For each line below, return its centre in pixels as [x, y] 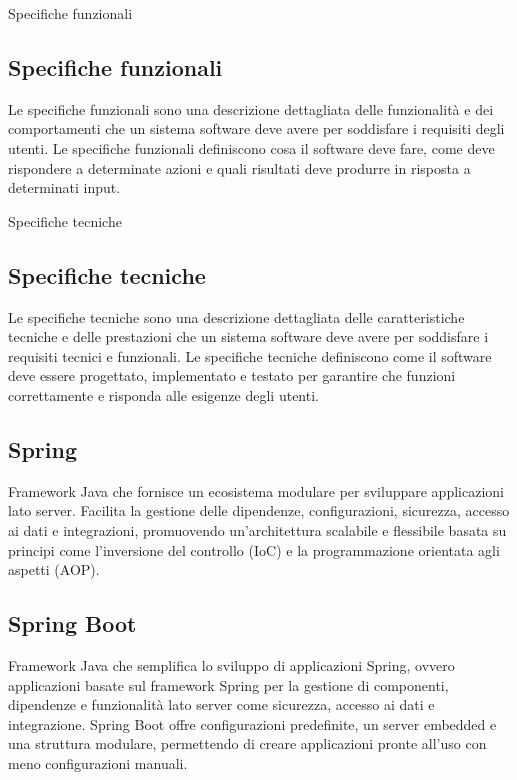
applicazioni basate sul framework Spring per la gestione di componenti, [228, 684]
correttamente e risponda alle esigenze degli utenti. [163, 394]
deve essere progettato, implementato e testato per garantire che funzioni [232, 375]
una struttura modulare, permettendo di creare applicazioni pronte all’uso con [247, 743]
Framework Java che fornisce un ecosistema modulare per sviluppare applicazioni [256, 490]
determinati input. [64, 187]
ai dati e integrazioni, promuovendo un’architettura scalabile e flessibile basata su [257, 529]
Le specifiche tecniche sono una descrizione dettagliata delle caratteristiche [236, 316]
